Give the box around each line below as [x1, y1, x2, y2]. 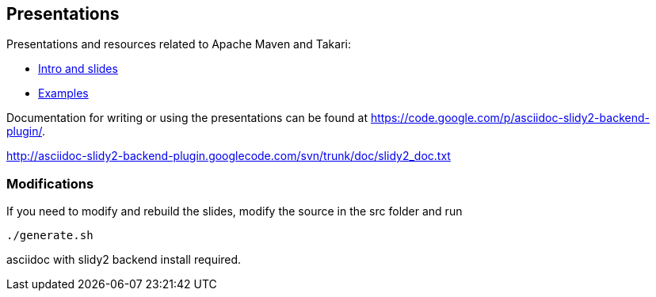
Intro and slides [38, 62, 118, 76]
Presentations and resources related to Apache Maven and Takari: [6, 37, 351, 51]
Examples [38, 86, 89, 101]
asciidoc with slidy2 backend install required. [6, 253, 242, 267]
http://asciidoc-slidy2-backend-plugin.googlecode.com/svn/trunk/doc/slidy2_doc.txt [6, 149, 451, 163]
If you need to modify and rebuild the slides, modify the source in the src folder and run [6, 204, 463, 219]
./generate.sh [6, 229, 93, 242]
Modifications [6, 175, 94, 192]
